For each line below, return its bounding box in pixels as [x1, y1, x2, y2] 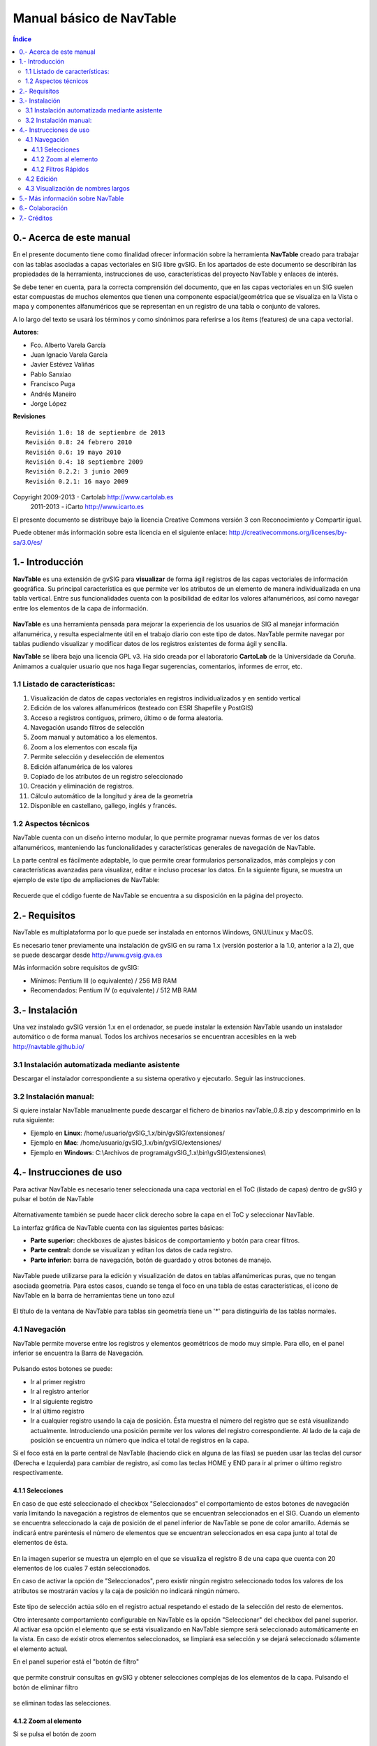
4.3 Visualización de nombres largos [25, 184, 131, 193]
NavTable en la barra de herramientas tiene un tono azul [13, 1291, 175, 1300]
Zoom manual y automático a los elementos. [30, 733, 158, 742]
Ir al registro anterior [30, 1387, 89, 1396]
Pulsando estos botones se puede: [13, 1365, 113, 1373]
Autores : [13, 328, 39, 337]
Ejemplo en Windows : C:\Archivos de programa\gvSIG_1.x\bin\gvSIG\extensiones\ [30, 1148, 266, 1157]
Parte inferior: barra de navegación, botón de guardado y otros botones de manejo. [30, 1256, 272, 1264]
